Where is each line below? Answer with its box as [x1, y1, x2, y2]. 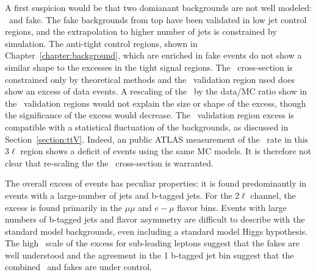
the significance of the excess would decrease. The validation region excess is [5, 109, 294, 121]
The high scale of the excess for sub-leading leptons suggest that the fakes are [5, 237, 300, 249]
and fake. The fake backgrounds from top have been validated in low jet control [9, 13, 307, 26]
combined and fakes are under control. [5, 260, 152, 273]
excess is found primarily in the [5, 201, 123, 213]
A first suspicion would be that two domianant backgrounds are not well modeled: [5, 1, 312, 13]
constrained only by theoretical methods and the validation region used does [5, 73, 295, 85]
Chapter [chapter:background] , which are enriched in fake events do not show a [5, 49, 302, 62]
